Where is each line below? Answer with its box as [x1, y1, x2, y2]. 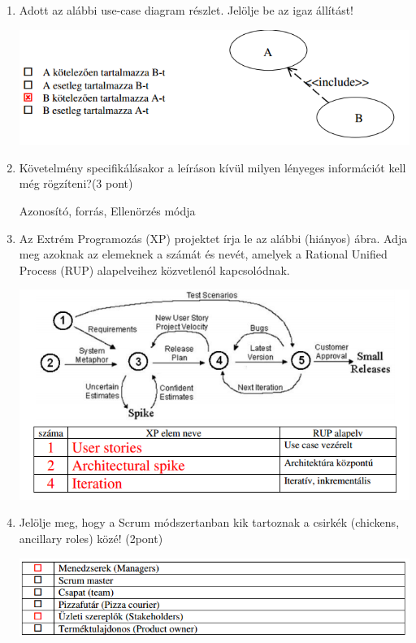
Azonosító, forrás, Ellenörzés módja [19, 202, 196, 219]
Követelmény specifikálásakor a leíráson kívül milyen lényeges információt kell [19, 159, 406, 176]
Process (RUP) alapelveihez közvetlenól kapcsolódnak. [19, 261, 290, 278]
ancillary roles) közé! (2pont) [19, 529, 163, 546]
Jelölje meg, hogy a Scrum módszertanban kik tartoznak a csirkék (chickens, [19, 514, 400, 531]
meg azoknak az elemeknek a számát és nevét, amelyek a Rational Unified [19, 245, 388, 263]
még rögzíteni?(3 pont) [19, 175, 133, 192]
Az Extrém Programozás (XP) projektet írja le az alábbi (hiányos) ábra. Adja [19, 229, 408, 246]
